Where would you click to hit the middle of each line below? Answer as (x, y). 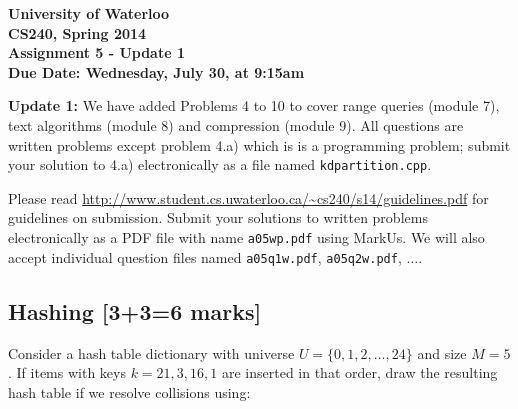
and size (442, 352)
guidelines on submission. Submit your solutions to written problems (218, 217)
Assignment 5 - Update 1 (96, 52)
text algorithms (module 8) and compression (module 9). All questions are (236, 124)
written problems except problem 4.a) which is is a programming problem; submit (259, 144)
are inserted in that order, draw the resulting (359, 372)
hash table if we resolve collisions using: (129, 391)
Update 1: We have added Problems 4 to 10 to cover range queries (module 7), (254, 105)
